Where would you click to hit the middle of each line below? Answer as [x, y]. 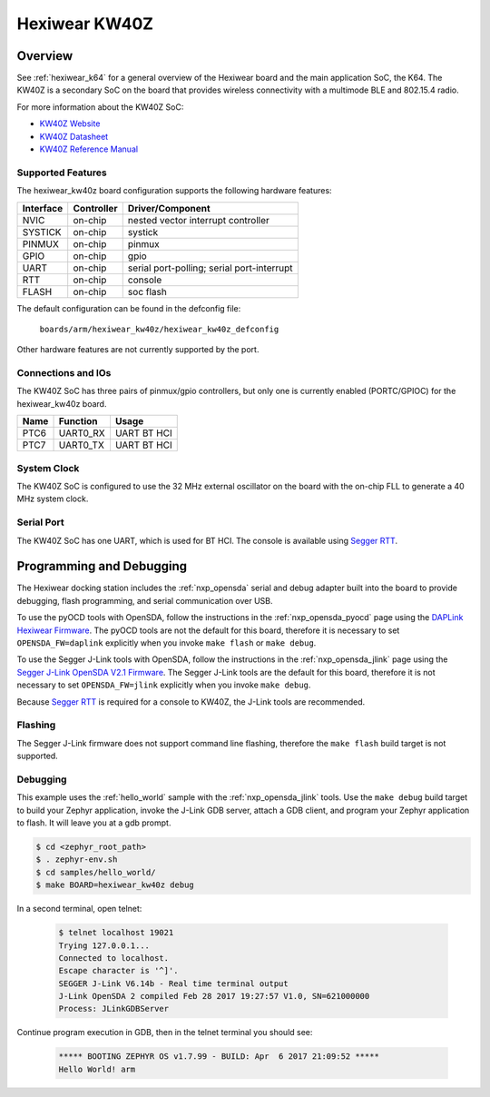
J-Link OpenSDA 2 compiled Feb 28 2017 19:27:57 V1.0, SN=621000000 [214, 996]
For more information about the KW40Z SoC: [100, 107]
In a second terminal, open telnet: [79, 909]
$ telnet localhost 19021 [116, 933]
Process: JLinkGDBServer [114, 1009]
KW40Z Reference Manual [89, 149]
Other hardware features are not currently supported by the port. [138, 350]
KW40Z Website [70, 124]
